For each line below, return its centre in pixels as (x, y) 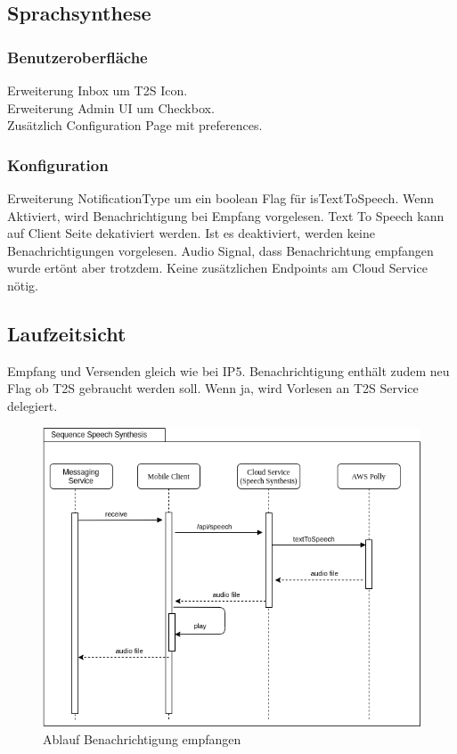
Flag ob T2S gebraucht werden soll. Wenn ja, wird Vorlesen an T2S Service (213, 388)
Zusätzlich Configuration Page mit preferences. (135, 125)
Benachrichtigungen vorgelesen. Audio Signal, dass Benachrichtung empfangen (220, 250)
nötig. (23, 285)
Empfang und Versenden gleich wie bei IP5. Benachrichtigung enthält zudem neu (228, 370)
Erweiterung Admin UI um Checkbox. (111, 107)
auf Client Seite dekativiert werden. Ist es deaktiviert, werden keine (191, 233)
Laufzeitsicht (67, 333)
